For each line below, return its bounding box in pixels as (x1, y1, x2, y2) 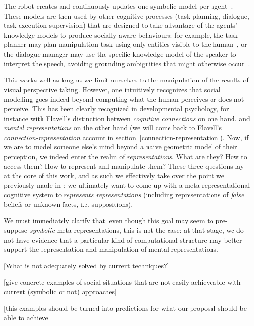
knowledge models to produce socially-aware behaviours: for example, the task (4, 29, 238, 40)
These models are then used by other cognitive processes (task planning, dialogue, (4, 10, 249, 20)
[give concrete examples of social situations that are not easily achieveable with (4, 277, 241, 287)
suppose (4, 225, 27, 235)
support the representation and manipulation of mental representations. (4, 244, 218, 254)
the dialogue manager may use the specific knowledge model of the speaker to (4, 48, 236, 59)
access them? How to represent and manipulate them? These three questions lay (4, 161, 244, 171)
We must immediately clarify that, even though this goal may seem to (4, 215, 213, 225)
